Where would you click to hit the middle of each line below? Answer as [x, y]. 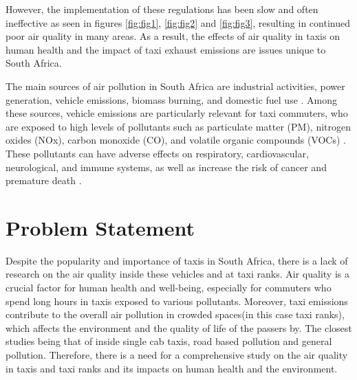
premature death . [44, 180]
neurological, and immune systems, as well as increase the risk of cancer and [166, 167]
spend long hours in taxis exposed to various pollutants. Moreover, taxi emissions [177, 301]
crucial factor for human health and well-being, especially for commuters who [169, 288]
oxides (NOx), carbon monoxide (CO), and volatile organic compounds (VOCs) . [176, 140]
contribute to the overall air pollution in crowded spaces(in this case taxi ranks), [175, 314]
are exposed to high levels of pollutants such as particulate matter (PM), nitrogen [178, 126]
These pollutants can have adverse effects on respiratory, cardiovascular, [157, 153]
